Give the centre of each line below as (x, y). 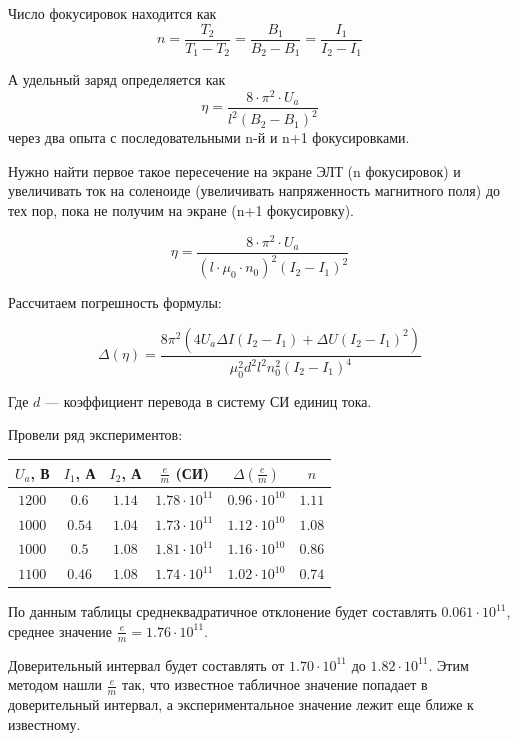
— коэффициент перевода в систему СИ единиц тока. (208, 400)
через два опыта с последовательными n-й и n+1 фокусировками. (209, 137)
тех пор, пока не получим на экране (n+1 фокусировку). (181, 209)
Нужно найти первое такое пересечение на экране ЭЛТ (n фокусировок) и (234, 170)
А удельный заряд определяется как (117, 79)
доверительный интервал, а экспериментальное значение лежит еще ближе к (241, 704)
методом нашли (55, 684)
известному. (44, 723)
